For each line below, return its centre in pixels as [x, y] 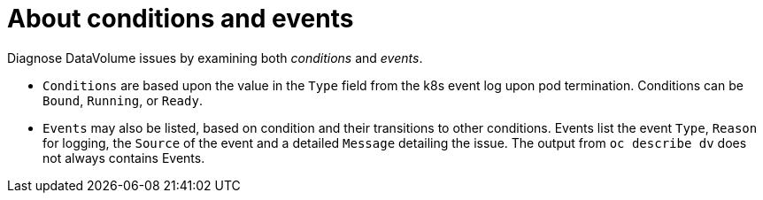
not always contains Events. [124, 158]
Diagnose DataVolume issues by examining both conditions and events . [215, 58]
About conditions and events [181, 19]
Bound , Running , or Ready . [123, 100]
